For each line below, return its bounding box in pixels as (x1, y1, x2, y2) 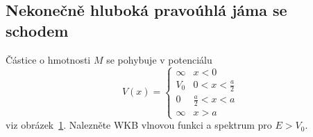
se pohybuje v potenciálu (106, 52, 212, 66)
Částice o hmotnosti (6, 52, 91, 66)
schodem (6, 19, 69, 41)
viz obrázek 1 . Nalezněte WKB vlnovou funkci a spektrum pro (6, 118, 272, 132)
